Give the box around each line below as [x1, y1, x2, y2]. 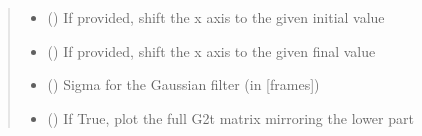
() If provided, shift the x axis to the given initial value [47, 7, 385, 27]
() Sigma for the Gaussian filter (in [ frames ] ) [47, 74, 320, 95]
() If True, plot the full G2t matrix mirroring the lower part [47, 107, 414, 128]
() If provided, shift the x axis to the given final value [47, 40, 376, 61]
